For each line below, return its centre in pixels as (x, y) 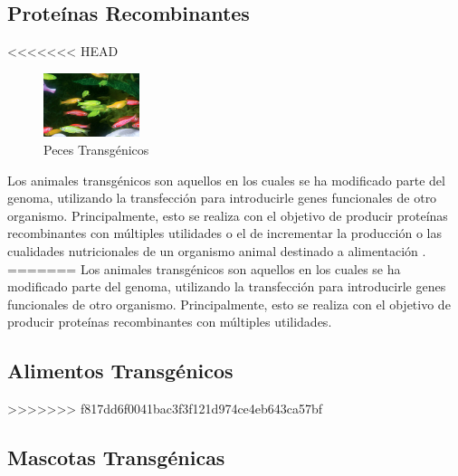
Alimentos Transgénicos (120, 371)
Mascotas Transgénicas (116, 457)
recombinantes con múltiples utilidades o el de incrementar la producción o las (224, 233)
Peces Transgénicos (96, 150)
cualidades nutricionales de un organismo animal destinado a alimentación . (217, 251)
